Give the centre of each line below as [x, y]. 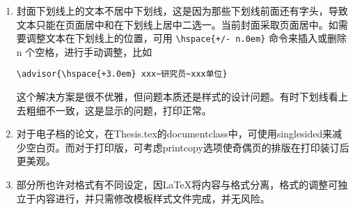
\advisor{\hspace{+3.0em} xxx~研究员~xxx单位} [122, 74]
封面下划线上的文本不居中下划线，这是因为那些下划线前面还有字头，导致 [182, 10]
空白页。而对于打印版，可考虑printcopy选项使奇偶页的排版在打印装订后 [188, 147]
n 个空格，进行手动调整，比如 [84, 51]
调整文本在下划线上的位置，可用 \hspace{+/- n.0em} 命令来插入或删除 [186, 38]
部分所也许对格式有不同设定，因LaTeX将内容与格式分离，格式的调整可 [177, 185]
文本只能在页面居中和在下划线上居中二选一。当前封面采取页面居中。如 [177, 24]
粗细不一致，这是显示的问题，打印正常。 [119, 110]
